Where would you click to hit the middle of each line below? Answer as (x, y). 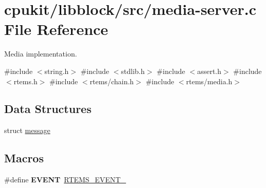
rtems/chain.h (112, 81)
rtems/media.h (209, 81)
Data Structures (48, 109)
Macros (24, 158)
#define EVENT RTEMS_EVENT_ (65, 180)
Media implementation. (41, 54)
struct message (27, 130)
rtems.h (25, 81)
